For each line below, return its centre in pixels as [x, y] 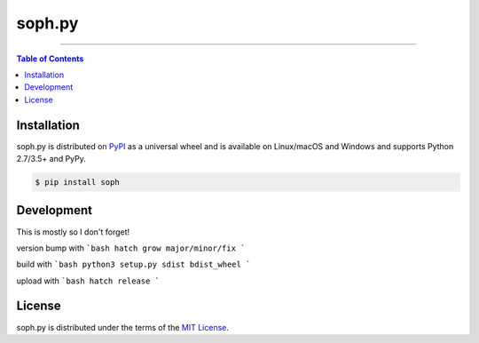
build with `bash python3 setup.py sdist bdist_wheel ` [133, 264]
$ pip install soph [77, 182]
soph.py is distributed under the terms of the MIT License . [123, 327]
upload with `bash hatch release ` [88, 281]
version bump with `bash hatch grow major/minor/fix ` [131, 248]
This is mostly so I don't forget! [73, 232]
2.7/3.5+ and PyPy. [51, 159]
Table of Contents [50, 59]
